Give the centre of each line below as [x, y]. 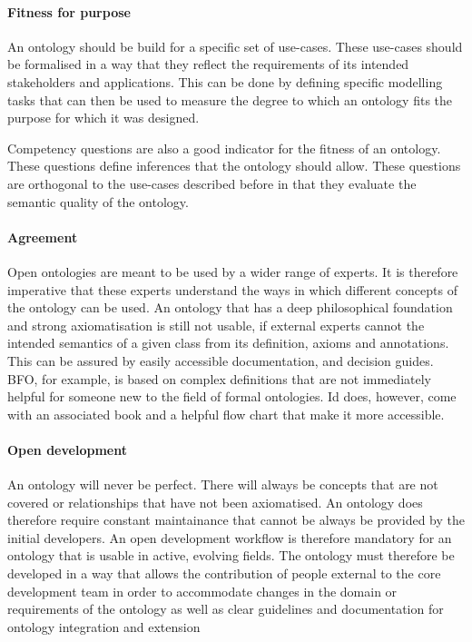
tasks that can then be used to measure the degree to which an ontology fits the [230, 99]
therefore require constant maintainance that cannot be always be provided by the [236, 520]
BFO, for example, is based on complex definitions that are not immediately [219, 378]
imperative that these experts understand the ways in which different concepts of [232, 289]
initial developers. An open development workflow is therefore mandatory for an [230, 537]
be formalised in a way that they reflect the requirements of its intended [208, 64]
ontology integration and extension [104, 626]
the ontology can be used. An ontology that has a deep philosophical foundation [230, 307]
